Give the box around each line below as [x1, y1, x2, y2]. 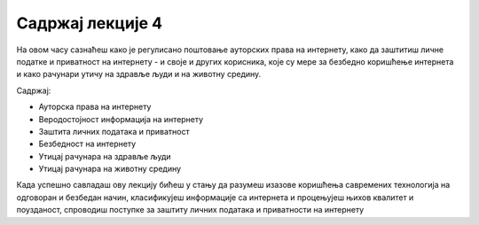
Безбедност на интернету [38, 138, 137, 150]
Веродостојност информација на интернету [38, 113, 204, 124]
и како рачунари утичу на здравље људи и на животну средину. [16, 69, 262, 80]
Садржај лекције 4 [16, 13, 163, 33]
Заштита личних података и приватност [38, 126, 190, 136]
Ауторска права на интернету [38, 102, 152, 112]
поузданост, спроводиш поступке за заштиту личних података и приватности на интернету [16, 205, 365, 215]
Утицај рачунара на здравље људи [38, 151, 171, 161]
